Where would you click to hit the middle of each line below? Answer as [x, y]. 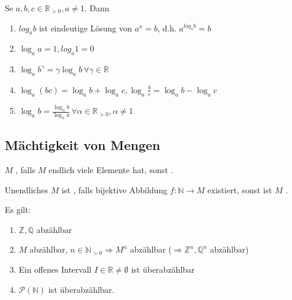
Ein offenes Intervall [55, 269]
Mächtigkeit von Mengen [83, 145]
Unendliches [27, 189]
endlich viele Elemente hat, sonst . [111, 170]
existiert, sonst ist [240, 189]
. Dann [97, 8]
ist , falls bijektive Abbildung [115, 189]
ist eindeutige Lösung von [86, 28]
